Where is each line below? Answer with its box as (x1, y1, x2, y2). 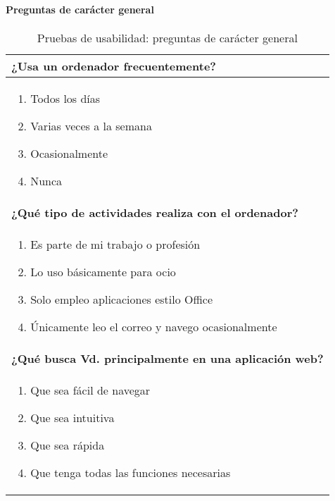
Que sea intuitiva (30, 409, 115, 426)
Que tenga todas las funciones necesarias (30, 464, 231, 481)
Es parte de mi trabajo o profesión (30, 235, 201, 252)
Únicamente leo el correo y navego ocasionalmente (30, 318, 277, 335)
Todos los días (30, 89, 101, 106)
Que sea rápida (30, 436, 105, 453)
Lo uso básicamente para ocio (30, 263, 176, 280)
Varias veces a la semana (30, 117, 152, 134)
